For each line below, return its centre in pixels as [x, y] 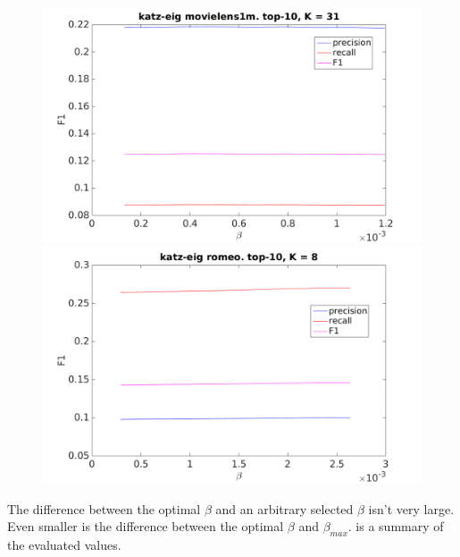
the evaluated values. [64, 544]
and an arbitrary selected [284, 508]
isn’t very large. [411, 508]
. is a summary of [396, 526]
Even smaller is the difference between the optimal [146, 526]
